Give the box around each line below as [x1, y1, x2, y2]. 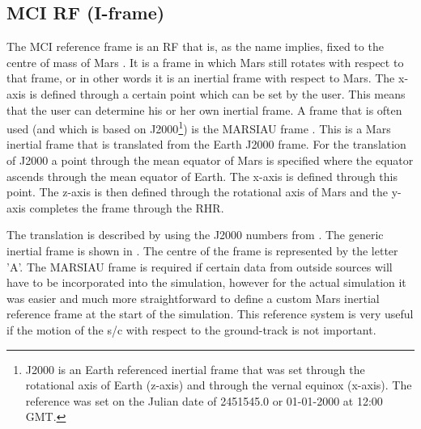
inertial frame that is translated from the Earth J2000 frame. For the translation [6, 136, 406, 153]
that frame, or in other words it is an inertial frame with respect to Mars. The [6, 69, 395, 86]
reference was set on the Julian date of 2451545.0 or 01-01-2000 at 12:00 [25, 392, 383, 409]
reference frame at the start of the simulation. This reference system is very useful [6, 305, 414, 322]
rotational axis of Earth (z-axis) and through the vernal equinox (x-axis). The [25, 376, 412, 393]
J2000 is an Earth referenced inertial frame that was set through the [25, 360, 365, 377]
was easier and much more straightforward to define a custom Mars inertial [6, 289, 380, 306]
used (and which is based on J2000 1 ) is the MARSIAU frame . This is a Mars [6, 118, 391, 137]
